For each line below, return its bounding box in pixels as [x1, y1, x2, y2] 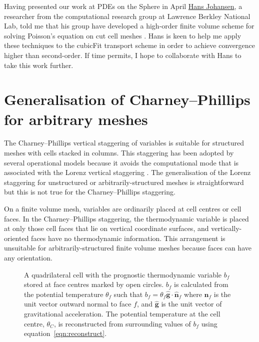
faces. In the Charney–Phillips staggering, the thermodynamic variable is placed [4, 213, 249, 223]
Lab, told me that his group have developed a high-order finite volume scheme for [4, 20, 254, 31]
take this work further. [4, 59, 73, 70]
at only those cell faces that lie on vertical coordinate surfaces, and [4, 223, 209, 233]
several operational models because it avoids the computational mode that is [4, 157, 239, 167]
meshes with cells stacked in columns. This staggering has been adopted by [4, 147, 234, 158]
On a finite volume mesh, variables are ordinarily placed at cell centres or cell [4, 203, 241, 214]
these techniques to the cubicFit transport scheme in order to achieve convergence [4, 40, 255, 50]
